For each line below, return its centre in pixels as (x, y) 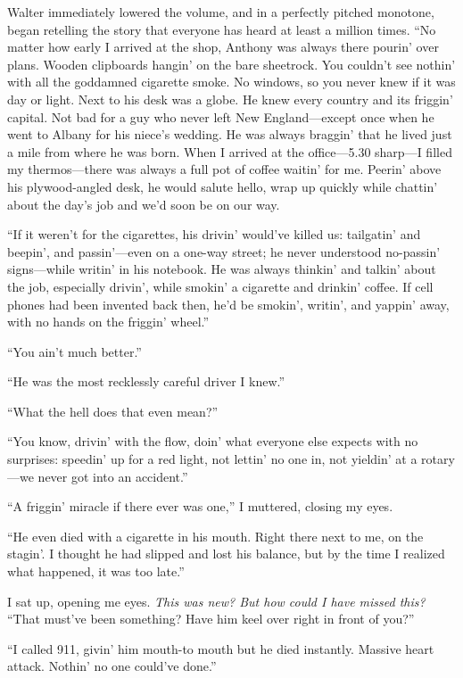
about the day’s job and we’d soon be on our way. (144, 204)
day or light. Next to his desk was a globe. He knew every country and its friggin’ (230, 99)
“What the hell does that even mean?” (113, 411)
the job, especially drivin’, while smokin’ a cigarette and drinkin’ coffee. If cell (220, 286)
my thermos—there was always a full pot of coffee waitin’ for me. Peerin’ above (224, 169)
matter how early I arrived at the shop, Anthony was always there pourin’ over (223, 47)
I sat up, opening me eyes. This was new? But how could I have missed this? (216, 601)
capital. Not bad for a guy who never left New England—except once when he (221, 116)
